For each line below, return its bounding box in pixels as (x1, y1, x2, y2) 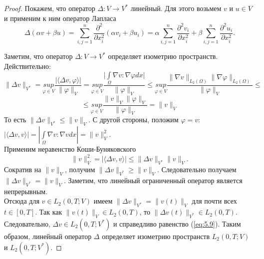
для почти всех (192, 196, 237, 206)
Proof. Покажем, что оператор (4, 3, 95, 13)
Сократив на (4, 164, 41, 175)
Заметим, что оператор (4, 51, 73, 61)
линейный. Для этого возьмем (130, 3, 222, 13)
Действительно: (4, 61, 51, 71)
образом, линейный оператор (4, 231, 92, 241)
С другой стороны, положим (92, 114, 179, 125)
